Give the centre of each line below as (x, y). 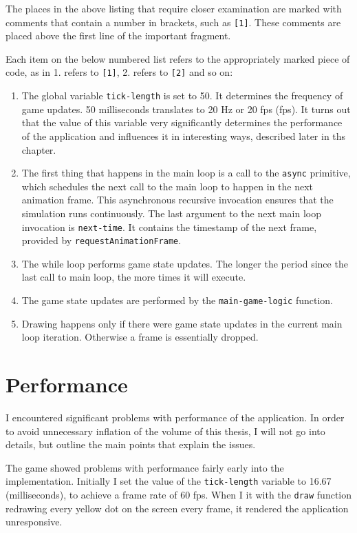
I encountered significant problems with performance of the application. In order (175, 418)
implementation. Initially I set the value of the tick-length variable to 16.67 (169, 481)
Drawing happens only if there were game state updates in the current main (182, 323)
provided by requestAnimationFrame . (101, 240)
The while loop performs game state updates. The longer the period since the (185, 263)
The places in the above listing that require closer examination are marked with (174, 8)
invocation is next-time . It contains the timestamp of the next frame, (169, 227)
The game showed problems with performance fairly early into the (145, 467)
